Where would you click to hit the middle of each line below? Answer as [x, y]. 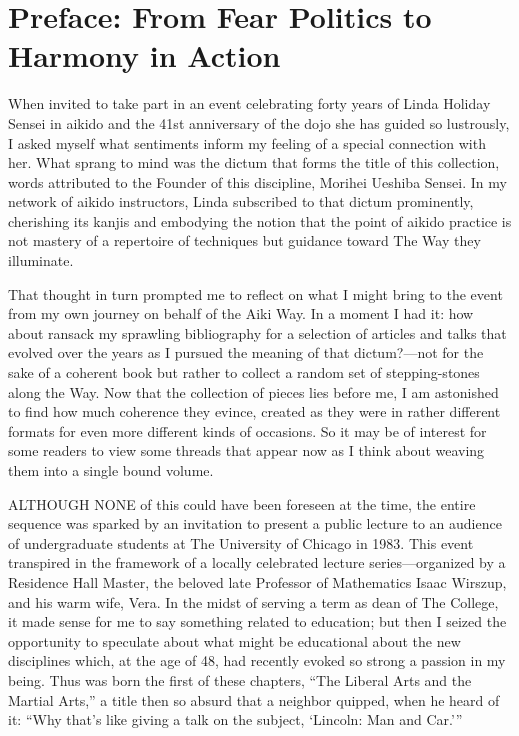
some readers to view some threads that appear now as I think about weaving [246, 450]
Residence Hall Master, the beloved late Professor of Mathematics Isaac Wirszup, [257, 581]
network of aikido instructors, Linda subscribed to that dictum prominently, [241, 201]
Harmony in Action [144, 55]
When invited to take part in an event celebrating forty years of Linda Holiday [249, 103]
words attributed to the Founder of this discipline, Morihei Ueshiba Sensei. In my [257, 181]
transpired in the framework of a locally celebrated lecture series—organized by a [257, 562]
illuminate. [41, 260]
